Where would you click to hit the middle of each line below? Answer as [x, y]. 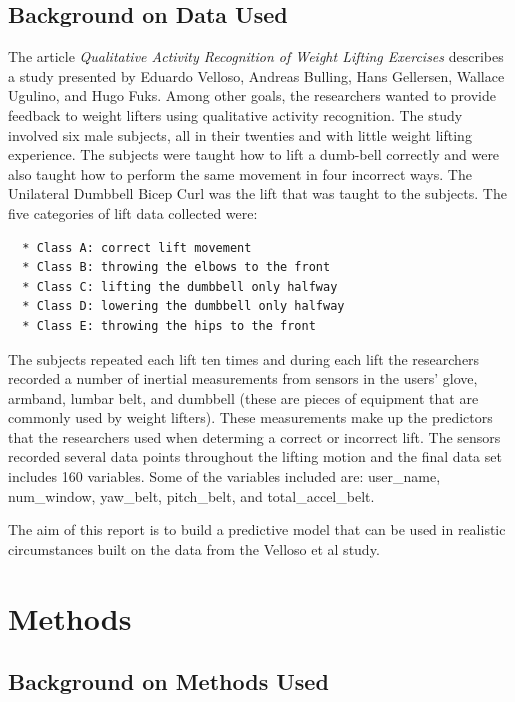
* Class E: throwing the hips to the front [169, 325]
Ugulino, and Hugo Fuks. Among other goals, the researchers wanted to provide [252, 95]
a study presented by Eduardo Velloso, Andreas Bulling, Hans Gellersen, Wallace [256, 75]
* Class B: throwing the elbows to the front [176, 267]
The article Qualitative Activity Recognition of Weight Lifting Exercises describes [256, 56]
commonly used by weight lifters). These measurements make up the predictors [250, 417]
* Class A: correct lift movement [137, 247]
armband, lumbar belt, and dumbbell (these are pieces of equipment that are [243, 397]
